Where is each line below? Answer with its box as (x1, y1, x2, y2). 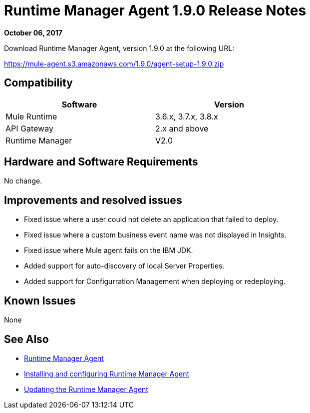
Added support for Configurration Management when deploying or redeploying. (24, 277, 286, 286)
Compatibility (4, 76, 73, 89)
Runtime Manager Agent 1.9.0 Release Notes (4, 2, 307, 19)
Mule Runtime (5, 111, 57, 121)
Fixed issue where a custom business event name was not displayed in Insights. (24, 230, 287, 239)
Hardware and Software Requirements (4, 155, 198, 168)
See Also (4, 332, 49, 345)
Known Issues (4, 294, 76, 307)
